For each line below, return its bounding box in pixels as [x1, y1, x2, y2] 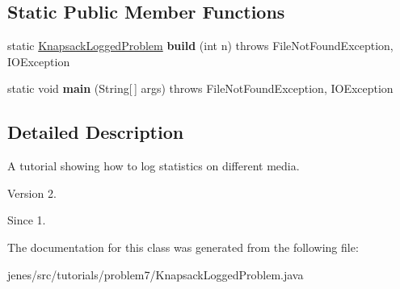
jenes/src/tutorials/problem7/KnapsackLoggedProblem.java [7, 266, 304, 283]
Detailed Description [7, 119, 184, 144]
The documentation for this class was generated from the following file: [7, 238, 359, 255]
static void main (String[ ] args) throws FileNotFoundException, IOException [7, 80, 394, 97]
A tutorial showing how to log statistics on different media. [7, 157, 300, 174]
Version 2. [7, 184, 57, 201]
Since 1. [7, 212, 46, 228]
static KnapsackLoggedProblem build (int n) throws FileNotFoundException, [7, 37, 394, 54]
